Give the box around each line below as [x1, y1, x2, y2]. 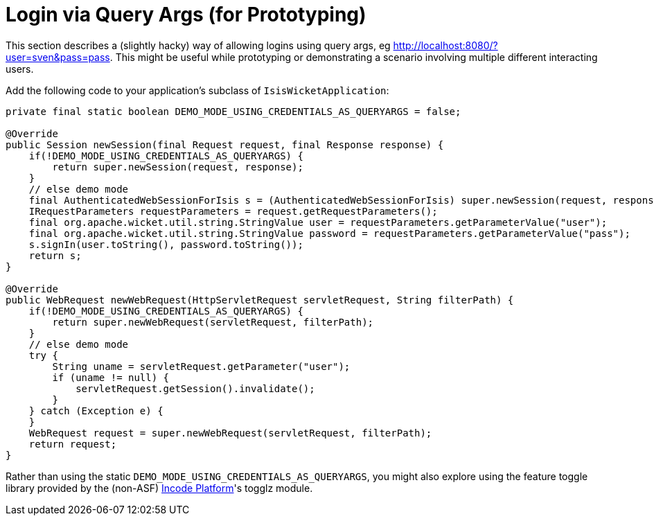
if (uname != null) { [52, 371, 170, 383]
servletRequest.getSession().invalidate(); [76, 382, 315, 394]
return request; [28, 438, 117, 450]
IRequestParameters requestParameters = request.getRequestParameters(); [28, 205, 438, 217]
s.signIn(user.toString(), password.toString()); [28, 238, 303, 250]
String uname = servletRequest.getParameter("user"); [52, 360, 351, 372]
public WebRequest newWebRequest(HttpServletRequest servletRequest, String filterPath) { [6, 294, 514, 306]
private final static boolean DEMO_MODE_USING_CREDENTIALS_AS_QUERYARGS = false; [6, 105, 461, 117]
